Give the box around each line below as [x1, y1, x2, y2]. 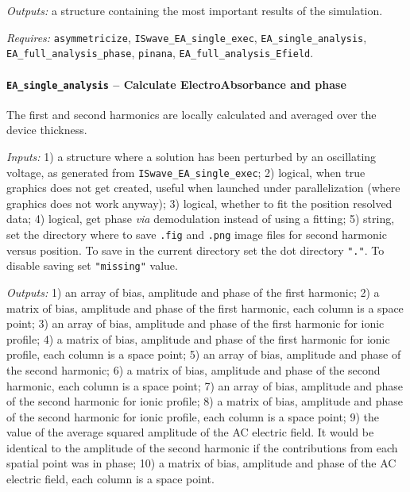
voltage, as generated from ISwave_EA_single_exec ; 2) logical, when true [6, 163, 366, 180]
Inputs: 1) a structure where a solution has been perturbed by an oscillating [6, 148, 377, 164]
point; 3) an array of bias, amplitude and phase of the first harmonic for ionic [6, 315, 385, 332]
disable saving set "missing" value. [6, 257, 178, 274]
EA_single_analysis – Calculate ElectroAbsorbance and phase [6, 75, 346, 92]
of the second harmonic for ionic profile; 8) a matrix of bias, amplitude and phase [6, 393, 403, 409]
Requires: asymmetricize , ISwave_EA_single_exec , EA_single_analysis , [6, 29, 367, 45]
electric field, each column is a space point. [6, 471, 215, 487]
